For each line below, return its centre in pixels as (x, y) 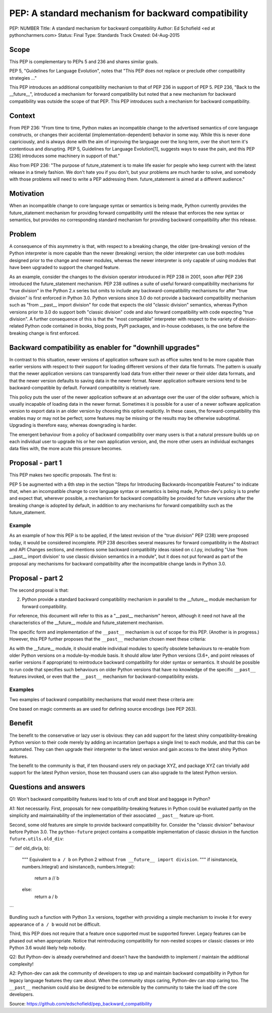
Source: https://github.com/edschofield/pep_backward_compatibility (81, 1003)
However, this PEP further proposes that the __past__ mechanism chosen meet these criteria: (108, 639)
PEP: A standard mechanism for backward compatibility (129, 13)
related (17, 326)
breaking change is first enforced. (45, 333)
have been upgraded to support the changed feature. (65, 268)
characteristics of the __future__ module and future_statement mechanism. (86, 623)
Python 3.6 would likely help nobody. (48, 948)
